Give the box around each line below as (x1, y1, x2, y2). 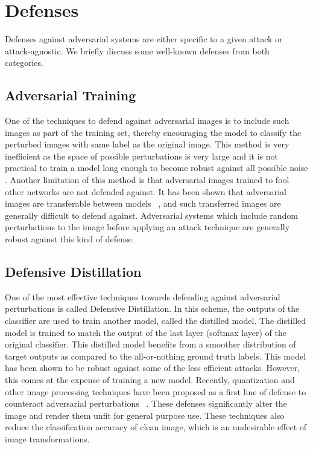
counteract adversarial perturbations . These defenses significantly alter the (5, 397, 287, 410)
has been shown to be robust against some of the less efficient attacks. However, (5, 361, 300, 374)
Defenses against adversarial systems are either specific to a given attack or (5, 33, 283, 45)
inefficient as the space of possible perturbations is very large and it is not (5, 149, 278, 162)
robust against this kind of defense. (5, 233, 134, 245)
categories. (5, 56, 43, 69)
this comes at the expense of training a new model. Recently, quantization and (5, 373, 295, 386)
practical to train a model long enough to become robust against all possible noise (5, 161, 308, 174)
